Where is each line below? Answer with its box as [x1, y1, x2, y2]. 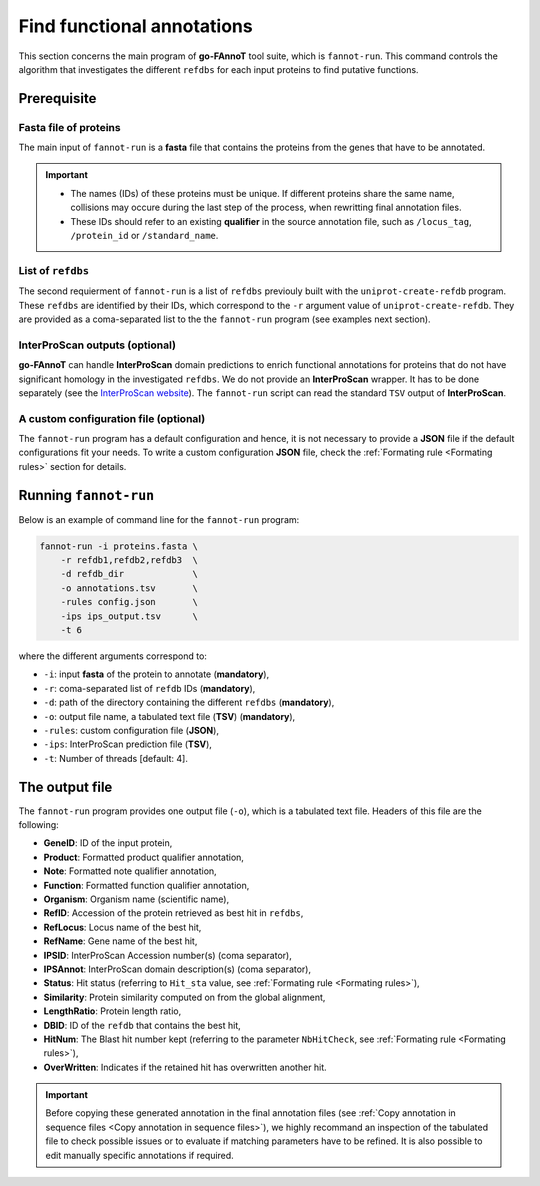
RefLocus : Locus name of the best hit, [43, 921, 202, 933]
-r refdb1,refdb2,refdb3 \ [60, 555, 199, 566]
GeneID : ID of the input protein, [43, 837, 173, 849]
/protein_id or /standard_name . [70, 230, 219, 242]
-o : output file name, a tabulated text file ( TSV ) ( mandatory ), [43, 710, 296, 722]
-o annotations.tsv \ [60, 582, 199, 594]
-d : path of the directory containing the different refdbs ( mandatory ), [43, 696, 335, 709]
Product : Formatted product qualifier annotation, [43, 851, 245, 863]
